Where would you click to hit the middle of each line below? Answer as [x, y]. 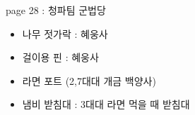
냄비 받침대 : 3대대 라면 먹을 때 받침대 [106, 104]
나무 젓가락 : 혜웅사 [65, 33]
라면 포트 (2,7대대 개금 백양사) [89, 80]
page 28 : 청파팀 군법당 [56, 10]
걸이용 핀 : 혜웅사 [60, 57]
